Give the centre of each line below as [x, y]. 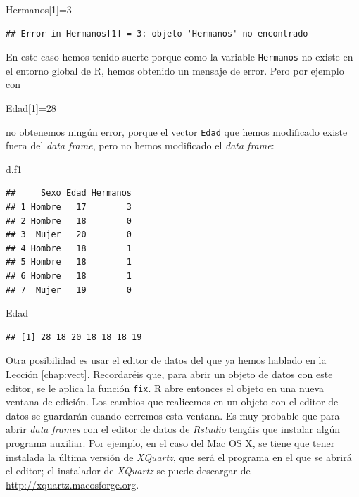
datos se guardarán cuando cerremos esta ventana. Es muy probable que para [173, 415]
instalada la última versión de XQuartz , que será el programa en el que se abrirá [179, 457]
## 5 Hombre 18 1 [69, 262]
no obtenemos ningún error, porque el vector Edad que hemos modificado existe [177, 131]
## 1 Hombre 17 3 [69, 207]
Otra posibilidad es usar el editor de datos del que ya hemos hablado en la [166, 360]
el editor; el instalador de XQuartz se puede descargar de [128, 471]
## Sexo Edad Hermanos [69, 193]
